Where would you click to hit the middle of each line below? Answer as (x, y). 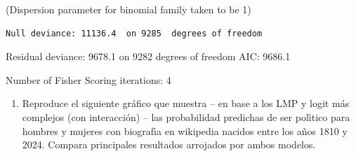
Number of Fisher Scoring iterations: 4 (88, 79)
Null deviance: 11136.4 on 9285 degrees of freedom (134, 33)
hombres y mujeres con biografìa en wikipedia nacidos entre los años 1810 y (185, 130)
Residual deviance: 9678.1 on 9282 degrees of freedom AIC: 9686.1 (148, 56)
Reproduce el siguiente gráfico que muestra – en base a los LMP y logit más (186, 103)
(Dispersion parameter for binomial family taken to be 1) (128, 9)
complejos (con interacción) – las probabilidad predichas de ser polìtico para (186, 116)
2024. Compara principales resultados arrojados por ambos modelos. (169, 144)
